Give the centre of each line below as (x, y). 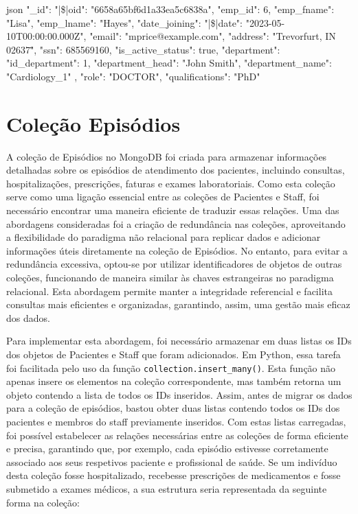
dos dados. (28, 317)
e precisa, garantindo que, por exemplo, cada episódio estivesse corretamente (167, 448)
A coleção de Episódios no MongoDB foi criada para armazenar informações (167, 156)
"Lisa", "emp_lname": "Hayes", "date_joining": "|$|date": (125, 22)
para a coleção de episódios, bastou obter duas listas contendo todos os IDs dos (173, 408)
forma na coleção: (43, 502)
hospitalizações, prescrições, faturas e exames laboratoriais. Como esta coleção (171, 183)
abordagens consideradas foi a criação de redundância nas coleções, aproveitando (176, 223)
